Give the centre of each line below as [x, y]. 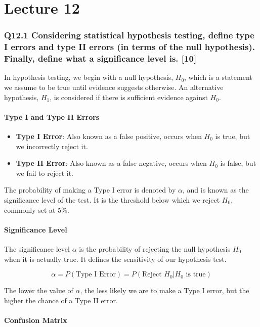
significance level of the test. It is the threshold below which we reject [112, 199]
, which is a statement [218, 77]
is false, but [238, 163]
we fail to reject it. [45, 173]
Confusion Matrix [36, 320]
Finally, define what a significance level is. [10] [100, 58]
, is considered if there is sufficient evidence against [129, 97]
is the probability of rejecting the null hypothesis [155, 248]
